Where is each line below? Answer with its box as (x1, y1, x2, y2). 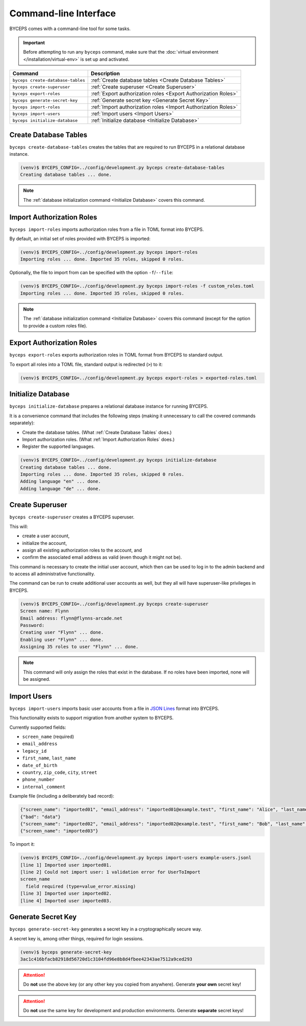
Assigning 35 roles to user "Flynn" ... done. (20, 644, 139, 650)
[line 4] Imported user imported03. (20, 898, 112, 903)
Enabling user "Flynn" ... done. (20, 636, 104, 642)
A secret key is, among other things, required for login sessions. (9, 935, 144, 942)
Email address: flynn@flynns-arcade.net (20, 615, 122, 621)
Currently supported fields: (9, 724, 66, 730)
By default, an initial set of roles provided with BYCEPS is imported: (9, 235, 150, 242)
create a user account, (22, 533, 70, 539)
